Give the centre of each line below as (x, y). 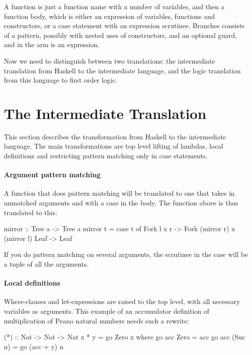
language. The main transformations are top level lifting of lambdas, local (114, 146)
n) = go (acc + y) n (34, 346)
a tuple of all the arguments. (46, 264)
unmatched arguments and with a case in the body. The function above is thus (121, 203)
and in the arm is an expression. (52, 44)
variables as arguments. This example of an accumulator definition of (107, 311)
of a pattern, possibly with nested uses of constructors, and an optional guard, (120, 35)
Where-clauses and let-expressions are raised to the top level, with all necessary (122, 301)
